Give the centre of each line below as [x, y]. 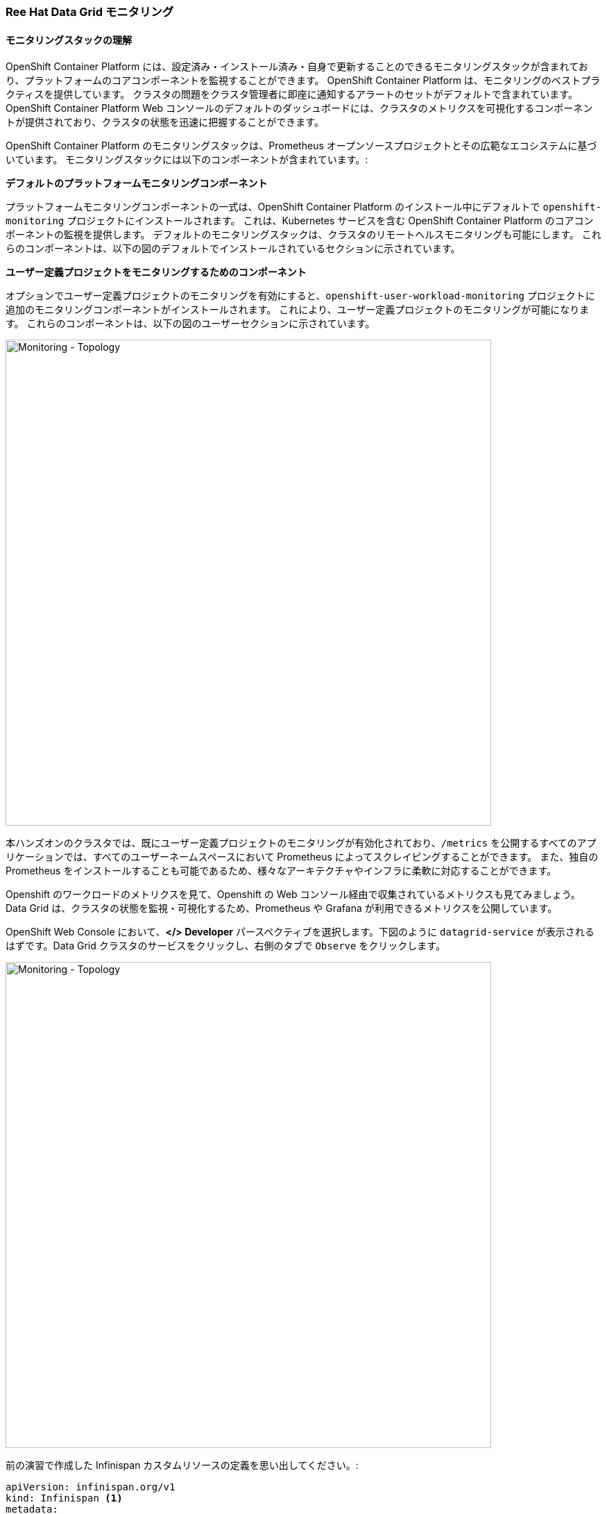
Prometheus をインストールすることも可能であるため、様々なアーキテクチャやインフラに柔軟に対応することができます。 [281, 871]
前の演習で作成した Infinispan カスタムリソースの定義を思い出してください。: [182, 1465]
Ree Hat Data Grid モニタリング [90, 12]
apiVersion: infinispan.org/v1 [91, 1487]
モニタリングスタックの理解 [69, 40]
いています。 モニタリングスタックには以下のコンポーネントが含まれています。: [187, 160]
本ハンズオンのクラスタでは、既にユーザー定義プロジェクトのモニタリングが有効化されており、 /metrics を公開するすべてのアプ [301, 843]
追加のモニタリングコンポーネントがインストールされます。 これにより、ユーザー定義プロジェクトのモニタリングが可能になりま [298, 310]
